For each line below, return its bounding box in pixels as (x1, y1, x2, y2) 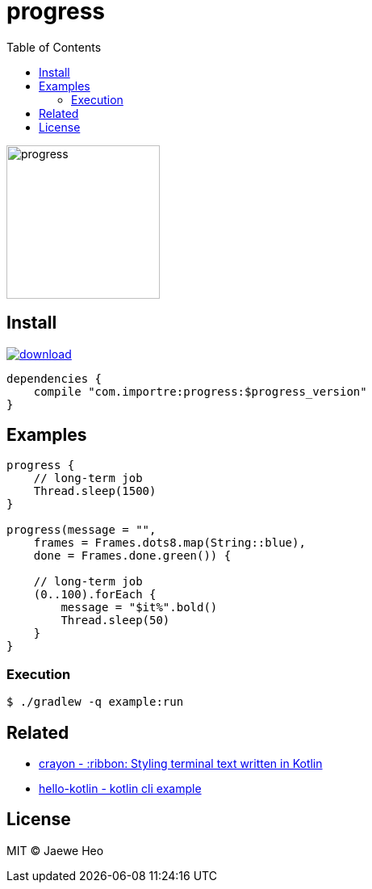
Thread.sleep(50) (61, 614, 170, 627)
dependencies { (6, 371, 102, 385)
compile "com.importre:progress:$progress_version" (33, 384, 367, 398)
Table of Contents (6, 40, 102, 54)
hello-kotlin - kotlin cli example (39, 782, 202, 796)
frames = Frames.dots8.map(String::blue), (33, 536, 306, 550)
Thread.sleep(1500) (33, 484, 157, 498)
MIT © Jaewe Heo (6, 843, 104, 858)
